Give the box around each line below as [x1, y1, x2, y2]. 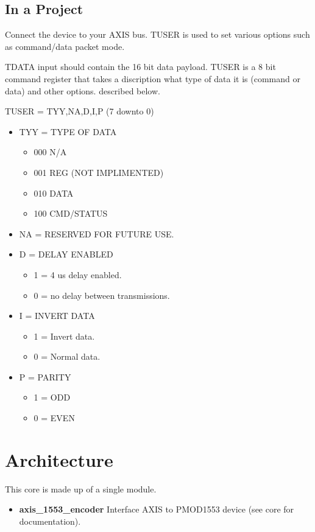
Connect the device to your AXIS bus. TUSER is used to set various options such [5, 28, 310, 41]
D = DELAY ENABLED [19, 248, 113, 261]
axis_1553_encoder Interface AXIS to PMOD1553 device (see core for [19, 503, 294, 516]
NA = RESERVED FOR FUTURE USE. [19, 227, 174, 240]
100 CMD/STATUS [34, 207, 108, 220]
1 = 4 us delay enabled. [34, 268, 122, 281]
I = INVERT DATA [19, 309, 95, 322]
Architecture [5, 447, 113, 472]
